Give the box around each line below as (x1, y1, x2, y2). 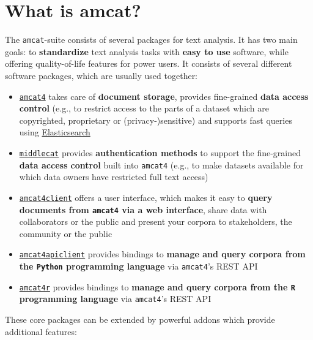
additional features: (5, 325, 77, 338)
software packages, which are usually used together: (5, 69, 198, 81)
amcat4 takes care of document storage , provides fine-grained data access (19, 89, 309, 102)
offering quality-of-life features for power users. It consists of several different (5, 57, 292, 70)
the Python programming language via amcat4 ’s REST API (19, 260, 258, 273)
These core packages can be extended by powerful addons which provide (5, 313, 275, 326)
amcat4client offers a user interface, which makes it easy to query (19, 191, 273, 203)
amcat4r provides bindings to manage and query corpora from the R (19, 280, 295, 293)
